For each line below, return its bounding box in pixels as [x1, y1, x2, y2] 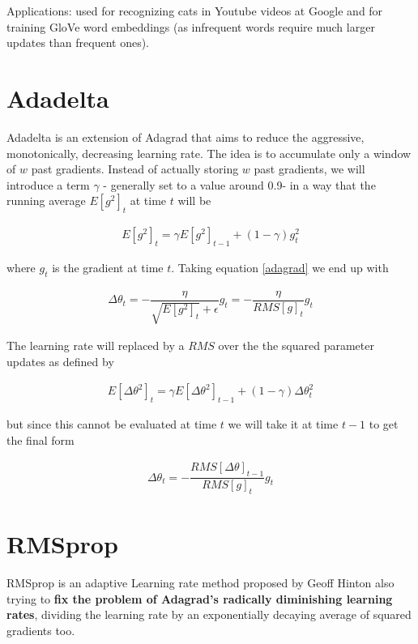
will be [177, 192, 211, 209]
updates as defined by [6, 352, 114, 369]
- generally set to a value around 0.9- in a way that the [103, 176, 376, 193]
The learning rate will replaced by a [6, 337, 185, 354]
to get [369, 416, 399, 433]
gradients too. [6, 621, 75, 638]
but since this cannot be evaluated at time [6, 416, 217, 433]
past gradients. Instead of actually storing [31, 160, 239, 177]
